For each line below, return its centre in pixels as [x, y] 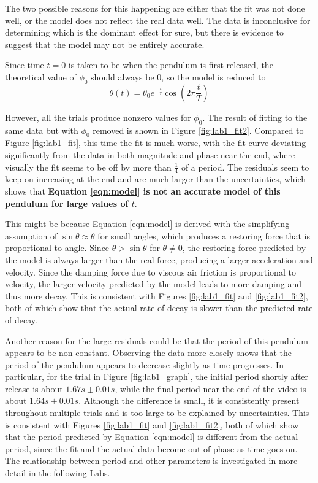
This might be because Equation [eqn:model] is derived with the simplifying [147, 224]
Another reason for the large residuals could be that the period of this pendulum [157, 340]
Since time [25, 65]
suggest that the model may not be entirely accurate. [105, 44]
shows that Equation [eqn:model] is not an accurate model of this [143, 191]
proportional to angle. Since [57, 248]
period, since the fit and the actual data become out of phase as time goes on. [151, 448]
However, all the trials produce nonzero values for [98, 117]
